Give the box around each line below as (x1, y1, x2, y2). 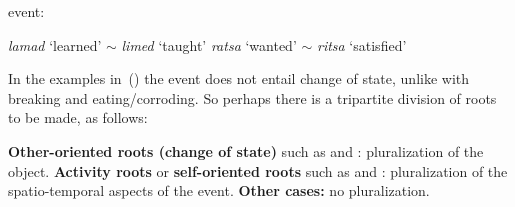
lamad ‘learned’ (8, 34, 102, 55)
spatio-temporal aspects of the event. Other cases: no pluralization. (8, 180, 430, 201)
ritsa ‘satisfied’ (316, 34, 407, 55)
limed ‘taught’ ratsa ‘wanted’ (121, 34, 297, 55)
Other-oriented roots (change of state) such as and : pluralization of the (8, 140, 484, 161)
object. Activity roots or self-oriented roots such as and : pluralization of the (8, 160, 508, 181)
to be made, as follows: (8, 107, 148, 128)
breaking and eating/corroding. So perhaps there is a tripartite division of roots (8, 87, 497, 108)
